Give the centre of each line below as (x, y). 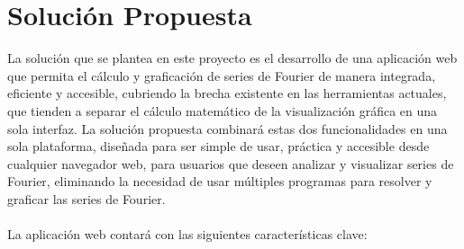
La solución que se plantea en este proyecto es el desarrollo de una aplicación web (232, 58)
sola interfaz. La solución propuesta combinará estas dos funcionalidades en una (227, 128)
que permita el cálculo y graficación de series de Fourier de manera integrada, (222, 75)
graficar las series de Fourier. (86, 198)
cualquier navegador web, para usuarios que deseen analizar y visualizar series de (231, 163)
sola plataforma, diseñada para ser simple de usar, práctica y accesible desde (218, 146)
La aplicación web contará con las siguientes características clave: (187, 234)
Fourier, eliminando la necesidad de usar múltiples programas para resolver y (220, 181)
